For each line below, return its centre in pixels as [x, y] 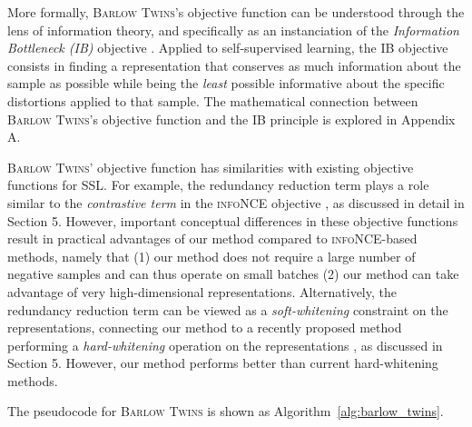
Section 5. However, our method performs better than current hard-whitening [223, 363]
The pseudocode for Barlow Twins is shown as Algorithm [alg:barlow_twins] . [226, 411]
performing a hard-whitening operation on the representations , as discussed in [225, 345]
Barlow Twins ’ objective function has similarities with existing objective [211, 167]
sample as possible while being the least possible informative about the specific [226, 83]
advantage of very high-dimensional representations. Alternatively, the [202, 291]
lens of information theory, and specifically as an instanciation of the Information [233, 30]
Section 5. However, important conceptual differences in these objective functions [233, 220]
